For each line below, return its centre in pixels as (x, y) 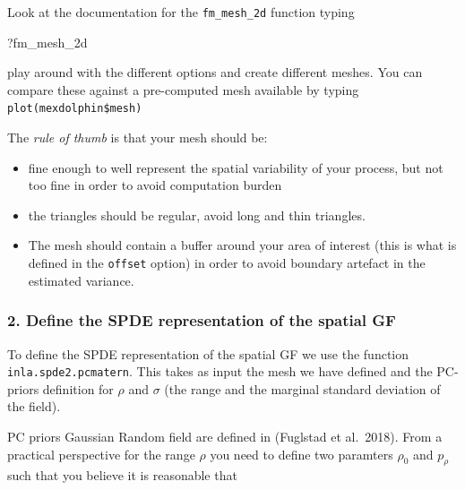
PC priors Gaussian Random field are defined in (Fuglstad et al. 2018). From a (225, 436)
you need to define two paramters (301, 454)
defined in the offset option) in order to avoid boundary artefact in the (227, 263)
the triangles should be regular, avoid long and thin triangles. (197, 215)
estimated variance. (81, 280)
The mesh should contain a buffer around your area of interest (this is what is (242, 245)
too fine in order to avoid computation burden (155, 185)
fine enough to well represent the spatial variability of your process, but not (236, 167)
